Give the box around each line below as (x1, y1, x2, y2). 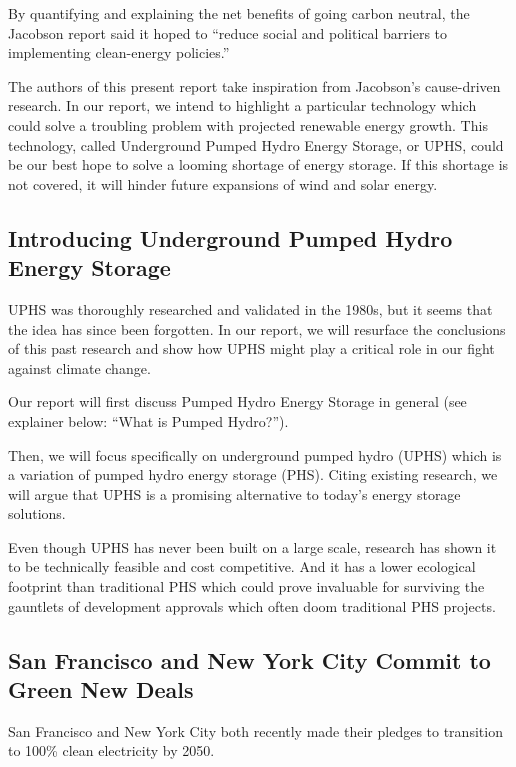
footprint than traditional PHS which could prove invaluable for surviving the (8, 576, 485, 597)
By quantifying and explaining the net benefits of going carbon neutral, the (8, 3, 470, 23)
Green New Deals (8, 674, 194, 705)
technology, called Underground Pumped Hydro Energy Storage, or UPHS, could (8, 134, 504, 155)
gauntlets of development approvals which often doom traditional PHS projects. (8, 595, 496, 616)
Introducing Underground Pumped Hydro (8, 222, 453, 253)
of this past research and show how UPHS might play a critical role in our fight (8, 338, 495, 359)
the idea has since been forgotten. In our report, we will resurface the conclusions (8, 318, 506, 339)
